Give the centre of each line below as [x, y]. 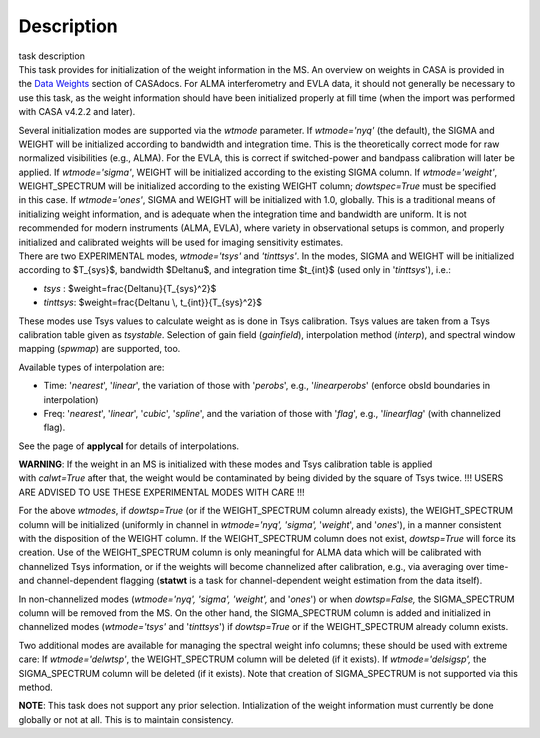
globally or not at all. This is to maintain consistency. [126, 719]
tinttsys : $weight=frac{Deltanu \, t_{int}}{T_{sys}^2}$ [152, 302]
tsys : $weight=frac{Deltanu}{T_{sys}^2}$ [130, 288]
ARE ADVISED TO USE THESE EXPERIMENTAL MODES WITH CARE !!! [161, 492]
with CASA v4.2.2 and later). [77, 112]
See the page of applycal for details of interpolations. [129, 446]
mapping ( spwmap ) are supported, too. [99, 349]
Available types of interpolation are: [91, 367]
